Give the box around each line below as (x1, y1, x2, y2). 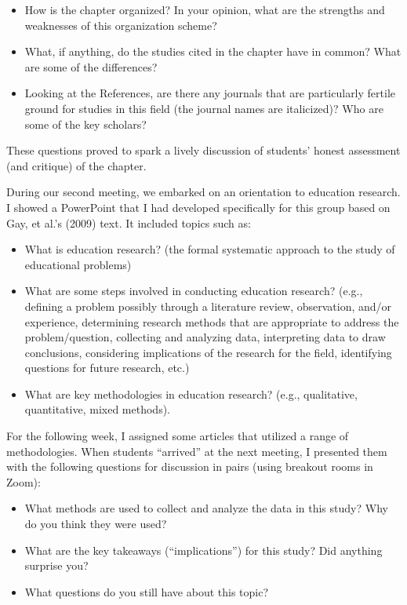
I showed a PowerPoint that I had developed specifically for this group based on (6, 199, 391, 215)
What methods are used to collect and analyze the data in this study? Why (24, 500, 388, 516)
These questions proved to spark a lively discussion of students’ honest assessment (6, 142, 401, 159)
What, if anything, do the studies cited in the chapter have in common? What (24, 43, 402, 60)
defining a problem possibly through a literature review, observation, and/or (24, 297, 392, 314)
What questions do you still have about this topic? (24, 583, 269, 600)
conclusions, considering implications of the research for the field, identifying (24, 344, 392, 360)
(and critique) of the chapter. (6, 157, 147, 173)
